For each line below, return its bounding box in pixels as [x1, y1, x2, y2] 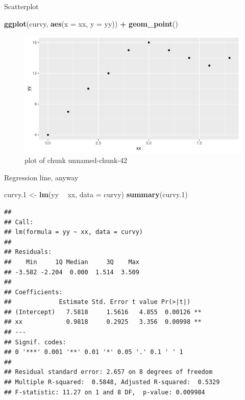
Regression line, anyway [4, 172, 79, 182]
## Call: [4, 218, 34, 226]
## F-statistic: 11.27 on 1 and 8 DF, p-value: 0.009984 [4, 388, 205, 396]
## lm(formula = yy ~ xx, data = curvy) [4, 228, 143, 236]
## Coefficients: [4, 288, 63, 296]
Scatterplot [4, 1, 39, 11]
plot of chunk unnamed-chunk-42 [24, 155, 128, 166]
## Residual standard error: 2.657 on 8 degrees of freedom [4, 368, 213, 376]
